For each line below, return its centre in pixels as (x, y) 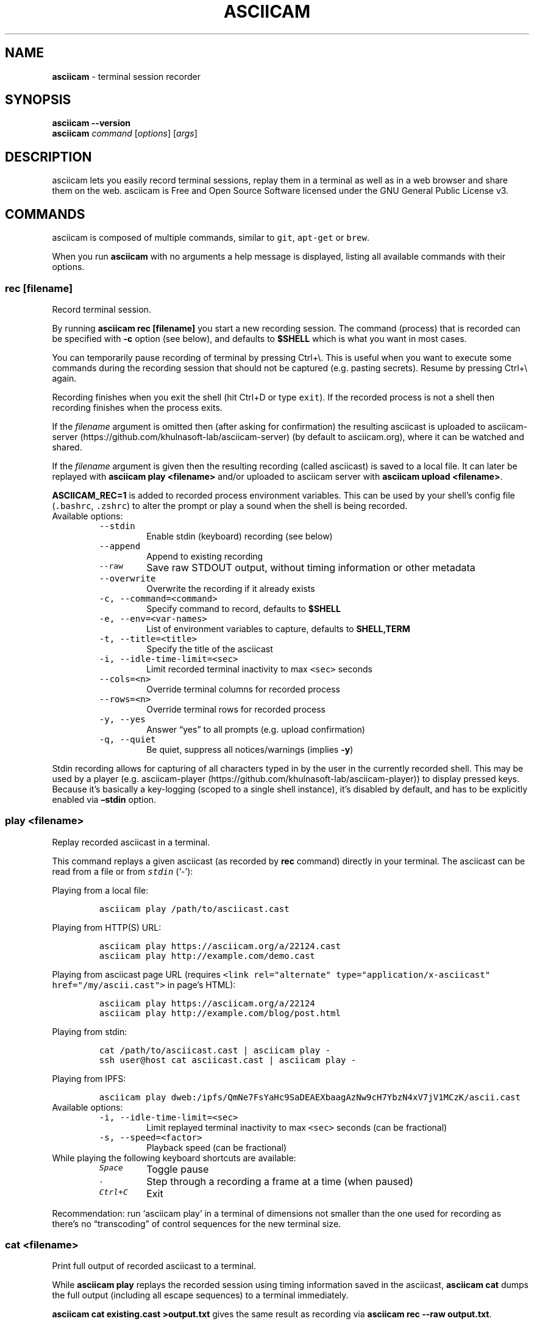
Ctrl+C (113, 1192)
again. (64, 378)
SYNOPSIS (38, 100)
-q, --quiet (127, 739)
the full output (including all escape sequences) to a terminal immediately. (200, 1295)
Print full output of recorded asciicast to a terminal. (154, 1266)
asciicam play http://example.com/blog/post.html (220, 1013)
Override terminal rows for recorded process (236, 709)
